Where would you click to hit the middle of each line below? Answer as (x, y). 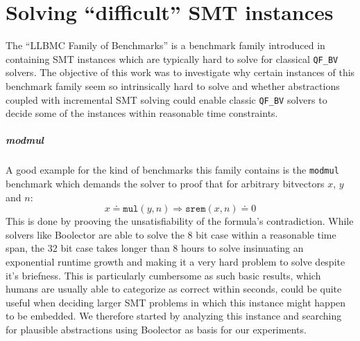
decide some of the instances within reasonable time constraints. (142, 113)
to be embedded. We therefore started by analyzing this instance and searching (174, 316)
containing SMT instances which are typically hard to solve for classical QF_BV (172, 58)
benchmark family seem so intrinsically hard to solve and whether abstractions (173, 85)
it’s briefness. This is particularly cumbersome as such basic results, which (163, 275)
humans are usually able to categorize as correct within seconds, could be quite (174, 289)
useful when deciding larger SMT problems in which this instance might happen (176, 302)
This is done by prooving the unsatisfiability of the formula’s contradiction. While (180, 221)
